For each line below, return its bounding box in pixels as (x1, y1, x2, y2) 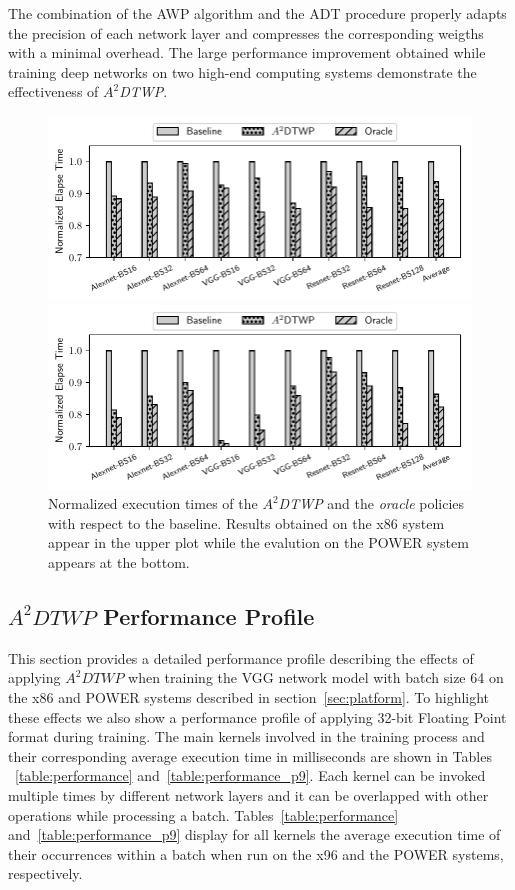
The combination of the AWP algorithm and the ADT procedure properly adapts (8, 3, 507, 23)
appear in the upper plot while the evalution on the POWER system (48, 532, 469, 553)
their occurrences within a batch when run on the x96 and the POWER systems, (8, 843, 504, 864)
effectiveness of (8, 81, 99, 102)
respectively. (8, 863, 83, 884)
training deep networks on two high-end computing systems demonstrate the (8, 61, 477, 82)
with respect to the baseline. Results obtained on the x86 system (48, 512, 445, 533)
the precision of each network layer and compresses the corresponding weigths (8, 22, 484, 43)
